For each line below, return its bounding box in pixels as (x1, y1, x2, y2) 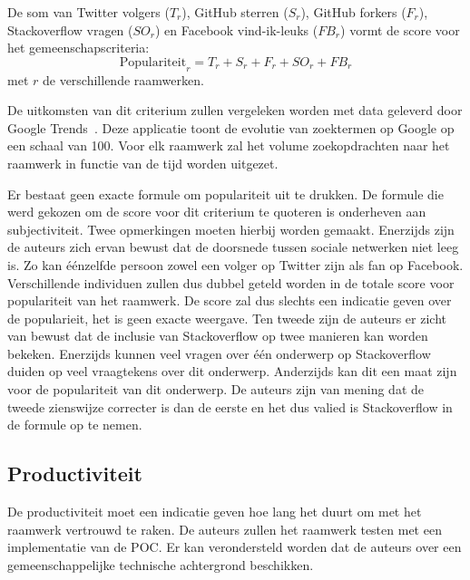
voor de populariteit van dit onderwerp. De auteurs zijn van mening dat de (7, 380, 425, 399)
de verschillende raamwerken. (42, 70, 204, 89)
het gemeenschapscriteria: (7, 38, 150, 57)
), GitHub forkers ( (300, 3, 406, 21)
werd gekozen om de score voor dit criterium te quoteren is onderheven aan (7, 202, 426, 221)
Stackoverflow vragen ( (7, 20, 133, 39)
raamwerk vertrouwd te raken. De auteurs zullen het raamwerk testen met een (7, 519, 442, 538)
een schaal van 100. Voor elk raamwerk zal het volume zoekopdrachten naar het (7, 136, 450, 155)
